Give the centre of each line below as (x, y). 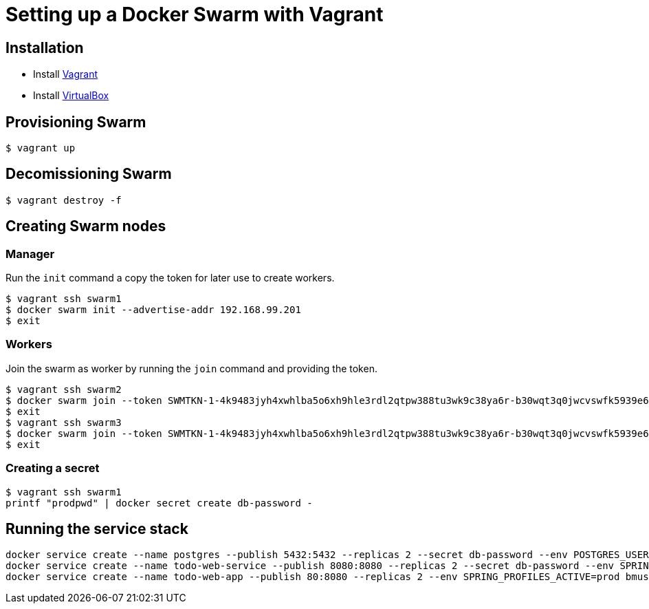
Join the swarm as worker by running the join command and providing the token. (191, 368)
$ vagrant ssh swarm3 (64, 422)
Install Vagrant (66, 74)
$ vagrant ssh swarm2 (64, 389)
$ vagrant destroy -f (64, 200)
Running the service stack (97, 529)
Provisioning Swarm (76, 122)
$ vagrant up (41, 148)
